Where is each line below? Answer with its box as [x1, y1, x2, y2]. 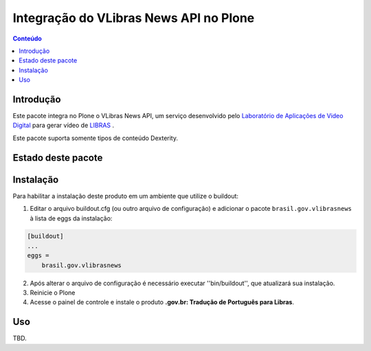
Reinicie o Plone [30, 288, 76, 297]
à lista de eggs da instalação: [30, 214, 113, 223]
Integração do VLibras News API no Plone [12, 10, 255, 25]
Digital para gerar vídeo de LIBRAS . [12, 121, 115, 130]
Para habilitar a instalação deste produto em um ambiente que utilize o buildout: [12, 192, 239, 200]
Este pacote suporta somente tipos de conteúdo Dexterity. [12, 134, 179, 142]
